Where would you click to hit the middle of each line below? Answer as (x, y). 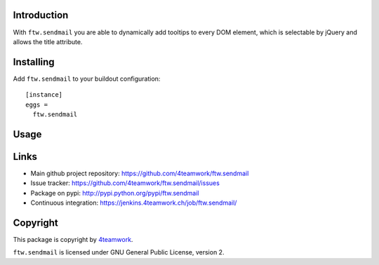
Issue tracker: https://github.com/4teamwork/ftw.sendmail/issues (125, 183)
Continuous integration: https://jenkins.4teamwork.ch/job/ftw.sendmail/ (134, 203)
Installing (34, 62)
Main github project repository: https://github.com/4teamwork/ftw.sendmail (140, 173)
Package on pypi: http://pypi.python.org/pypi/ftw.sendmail (115, 193)
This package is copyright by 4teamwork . (73, 239)
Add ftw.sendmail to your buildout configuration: (87, 79)
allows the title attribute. (48, 41)
